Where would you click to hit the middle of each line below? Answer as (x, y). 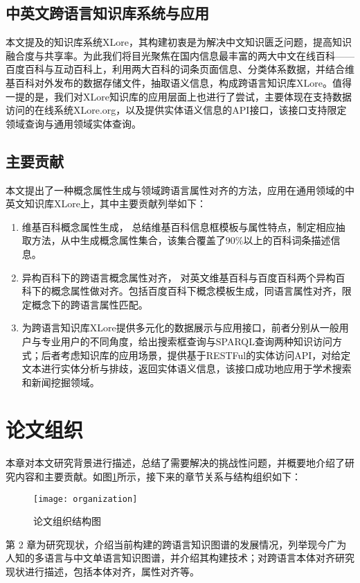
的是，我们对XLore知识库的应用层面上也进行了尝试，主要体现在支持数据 (188, 96)
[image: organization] (85, 499)
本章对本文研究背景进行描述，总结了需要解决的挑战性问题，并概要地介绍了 (175, 463)
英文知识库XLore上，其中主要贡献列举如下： (106, 203)
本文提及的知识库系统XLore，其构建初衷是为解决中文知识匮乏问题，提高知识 (179, 42)
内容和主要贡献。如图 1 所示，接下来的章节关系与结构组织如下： (158, 476)
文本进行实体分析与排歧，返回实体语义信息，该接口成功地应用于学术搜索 (187, 368)
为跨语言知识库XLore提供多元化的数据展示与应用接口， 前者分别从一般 (180, 328)
